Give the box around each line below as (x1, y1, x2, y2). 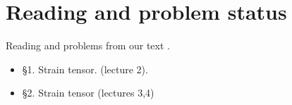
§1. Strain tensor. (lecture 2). (22, 61, 148, 76)
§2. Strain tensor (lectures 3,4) (22, 85, 154, 100)
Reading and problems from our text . (6, 38, 170, 53)
